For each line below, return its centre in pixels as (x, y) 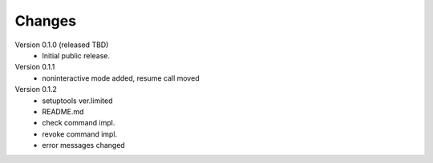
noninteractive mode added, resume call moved (121, 78)
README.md (63, 111)
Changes (45, 21)
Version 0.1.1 (35, 67)
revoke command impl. (80, 134)
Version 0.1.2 (36, 89)
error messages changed (84, 145)
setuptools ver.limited (77, 101)
